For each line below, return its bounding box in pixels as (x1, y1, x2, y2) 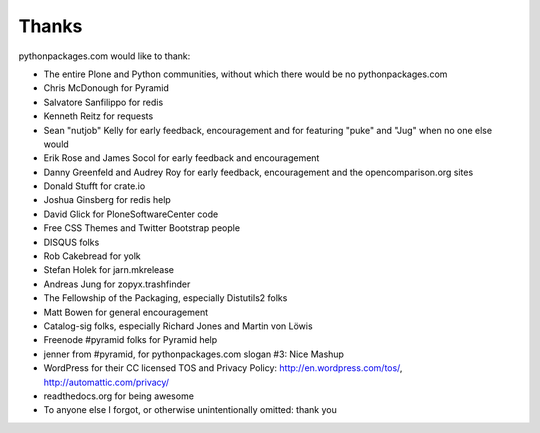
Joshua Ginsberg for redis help (43, 194, 172, 206)
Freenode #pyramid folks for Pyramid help (43, 334, 218, 346)
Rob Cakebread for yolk (43, 250, 142, 262)
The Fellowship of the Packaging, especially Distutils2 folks (43, 292, 288, 304)
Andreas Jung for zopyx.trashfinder (43, 278, 191, 290)
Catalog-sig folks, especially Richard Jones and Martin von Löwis (43, 320, 314, 332)
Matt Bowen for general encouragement (43, 306, 209, 318)
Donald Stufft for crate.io (43, 180, 146, 192)
